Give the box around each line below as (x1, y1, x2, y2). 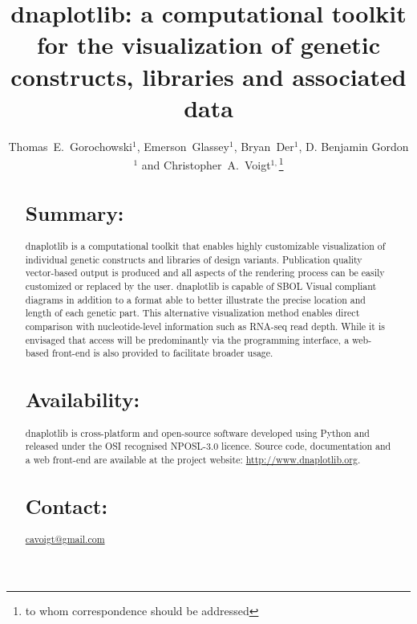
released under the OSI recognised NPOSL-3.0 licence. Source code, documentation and (25, 439, 391, 453)
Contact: (25, 491, 108, 520)
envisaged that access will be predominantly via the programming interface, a (25, 332, 350, 346)
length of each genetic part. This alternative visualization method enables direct (25, 306, 360, 320)
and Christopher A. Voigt (141, 156, 271, 173)
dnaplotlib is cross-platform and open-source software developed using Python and (25, 426, 370, 439)
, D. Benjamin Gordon (298, 137, 409, 154)
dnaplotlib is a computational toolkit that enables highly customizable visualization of (25, 239, 386, 253)
